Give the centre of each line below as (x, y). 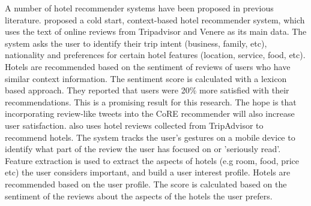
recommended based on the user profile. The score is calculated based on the (146, 184)
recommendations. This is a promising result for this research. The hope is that (151, 102)
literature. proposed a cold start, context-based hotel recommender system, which (155, 19)
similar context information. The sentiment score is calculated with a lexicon (146, 78)
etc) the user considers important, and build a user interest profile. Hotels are (148, 172)
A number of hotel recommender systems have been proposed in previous (139, 8)
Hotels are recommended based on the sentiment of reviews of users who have (148, 66)
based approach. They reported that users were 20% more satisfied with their (147, 90)
